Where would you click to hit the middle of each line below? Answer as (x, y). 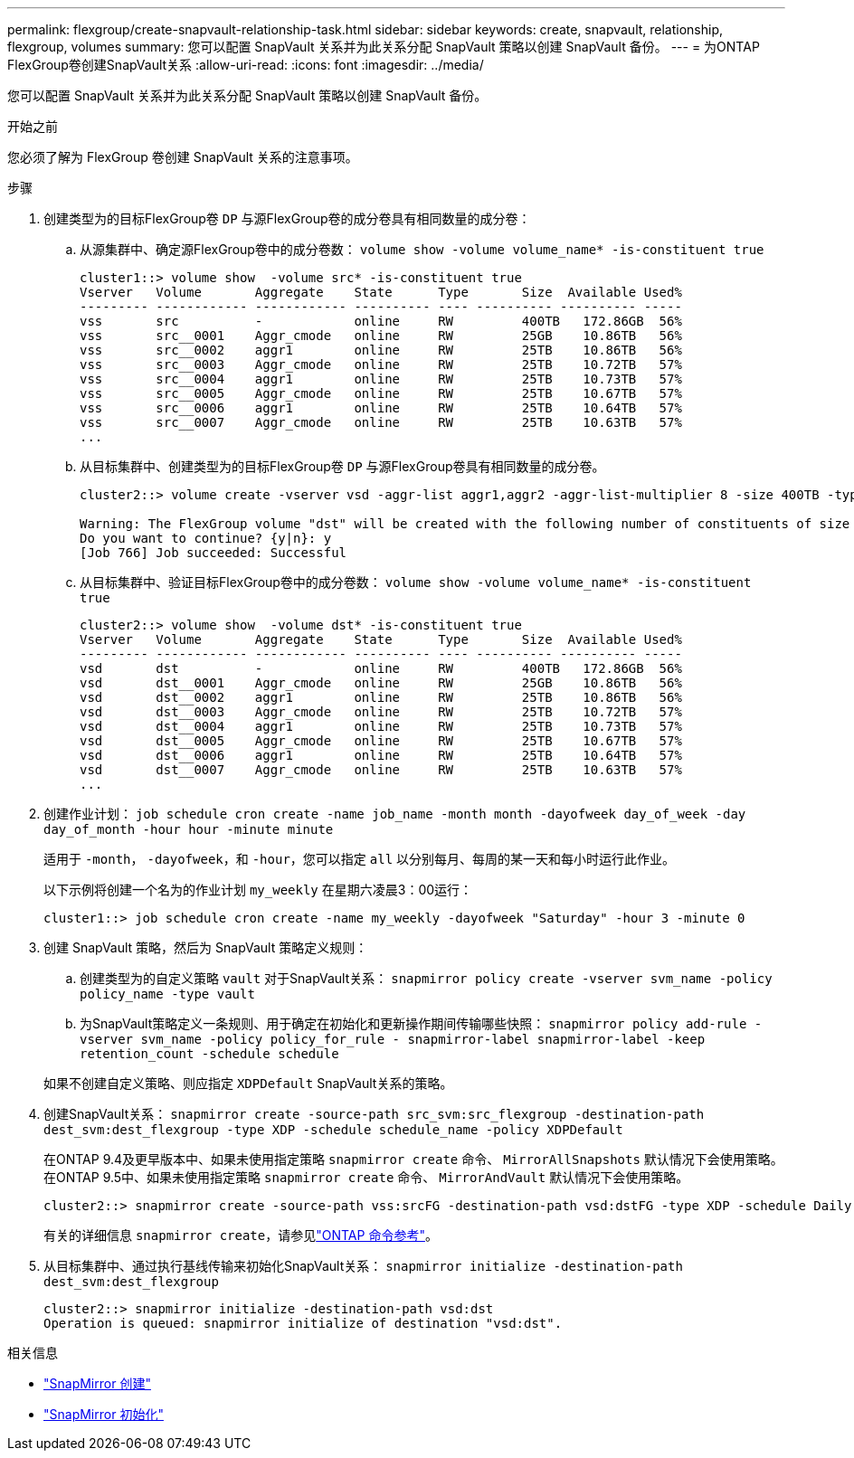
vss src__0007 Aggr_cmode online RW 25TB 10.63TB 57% (381, 422)
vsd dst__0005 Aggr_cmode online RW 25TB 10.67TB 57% (381, 741)
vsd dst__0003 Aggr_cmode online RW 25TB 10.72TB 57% (381, 712)
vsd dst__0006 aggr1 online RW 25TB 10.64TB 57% (381, 755)
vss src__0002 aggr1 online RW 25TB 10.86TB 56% (381, 350)
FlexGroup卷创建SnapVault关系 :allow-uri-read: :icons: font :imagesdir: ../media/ (246, 65)
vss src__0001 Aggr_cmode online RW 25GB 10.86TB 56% (381, 336)
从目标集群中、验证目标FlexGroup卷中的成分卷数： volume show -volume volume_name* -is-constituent (416, 582)
